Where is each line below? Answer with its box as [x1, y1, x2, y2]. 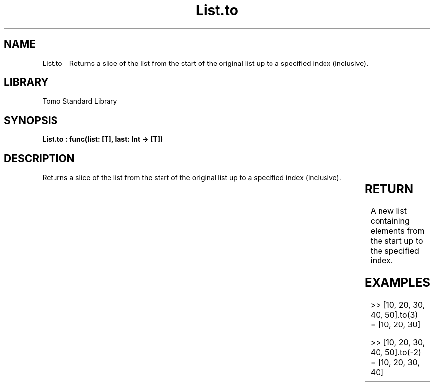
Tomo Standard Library [42, 97, 117, 106]
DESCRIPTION [4, 152, 75, 165]
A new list [370, 206, 407, 216]
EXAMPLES [364, 275, 430, 290]
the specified [370, 246, 419, 256]
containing [370, 216, 410, 226]
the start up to [370, 236, 423, 246]
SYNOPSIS [4, 114, 58, 127]
